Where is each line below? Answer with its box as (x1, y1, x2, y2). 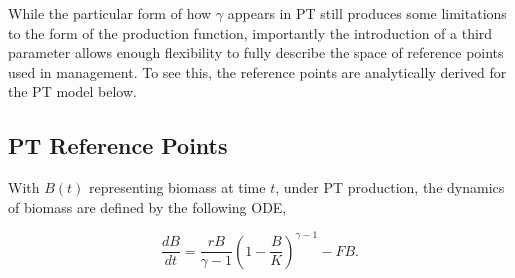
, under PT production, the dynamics (275, 177, 505, 198)
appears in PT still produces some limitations (227, 3, 507, 23)
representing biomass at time (89, 177, 266, 198)
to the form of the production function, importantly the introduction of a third (8, 22, 493, 43)
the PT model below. (8, 81, 137, 102)
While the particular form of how (8, 3, 212, 23)
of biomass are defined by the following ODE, (8, 196, 287, 217)
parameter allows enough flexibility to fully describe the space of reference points (8, 42, 504, 63)
